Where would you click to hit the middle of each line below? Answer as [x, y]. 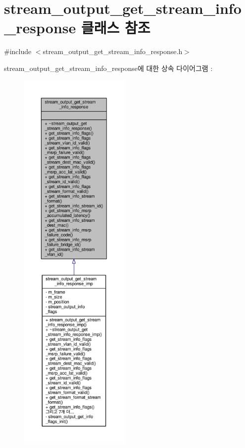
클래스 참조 [116, 28]
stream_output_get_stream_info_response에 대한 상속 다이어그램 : [108, 68]
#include [18, 51]
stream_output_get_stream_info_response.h [113, 51]
